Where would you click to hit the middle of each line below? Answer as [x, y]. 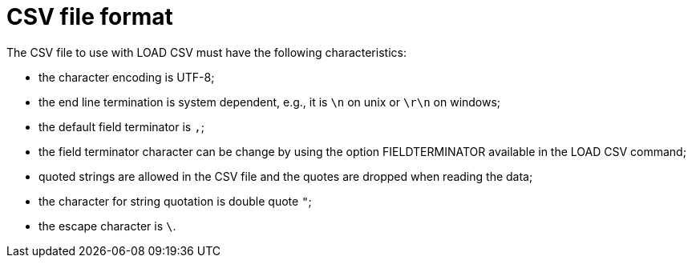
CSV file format [90, 17]
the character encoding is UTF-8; [127, 77]
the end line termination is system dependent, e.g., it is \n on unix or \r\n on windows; [270, 102]
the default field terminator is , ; [121, 126]
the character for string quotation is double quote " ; [175, 201]
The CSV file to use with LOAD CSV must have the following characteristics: [206, 52]
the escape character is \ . [107, 226]
